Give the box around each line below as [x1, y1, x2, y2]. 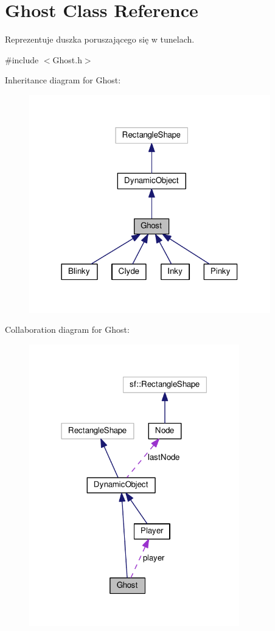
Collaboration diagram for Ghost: [5, 323, 130, 336]
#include [5, 53, 39, 66]
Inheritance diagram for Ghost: [5, 74, 121, 86]
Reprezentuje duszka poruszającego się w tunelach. [5, 33, 195, 46]
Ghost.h [52, 53, 82, 66]
